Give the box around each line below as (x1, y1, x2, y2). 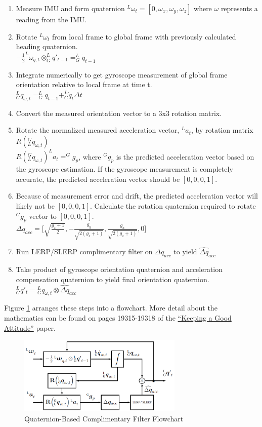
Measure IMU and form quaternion (16, 3, 125, 13)
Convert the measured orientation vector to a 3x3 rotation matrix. (16, 107, 222, 118)
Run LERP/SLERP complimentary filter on (16, 246, 153, 257)
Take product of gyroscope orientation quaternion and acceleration (16, 264, 223, 275)
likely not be (16, 201, 55, 211)
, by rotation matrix (191, 125, 253, 135)
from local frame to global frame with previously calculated (52, 31, 236, 42)
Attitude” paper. (4, 322, 56, 333)
